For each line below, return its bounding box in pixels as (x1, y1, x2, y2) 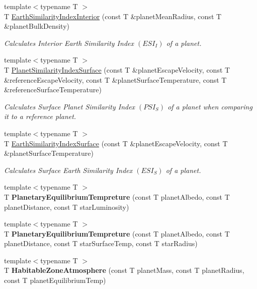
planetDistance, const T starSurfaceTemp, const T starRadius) (4, 238, 198, 249)
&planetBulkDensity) (4, 21, 69, 31)
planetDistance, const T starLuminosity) (4, 201, 129, 212)
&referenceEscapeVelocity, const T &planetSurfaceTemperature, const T (4, 74, 227, 85)
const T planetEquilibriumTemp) (4, 275, 106, 285)
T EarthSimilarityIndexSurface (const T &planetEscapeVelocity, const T (4, 138, 228, 148)
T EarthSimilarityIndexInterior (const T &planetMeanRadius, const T (4, 11, 222, 21)
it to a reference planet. (4, 111, 76, 122)
